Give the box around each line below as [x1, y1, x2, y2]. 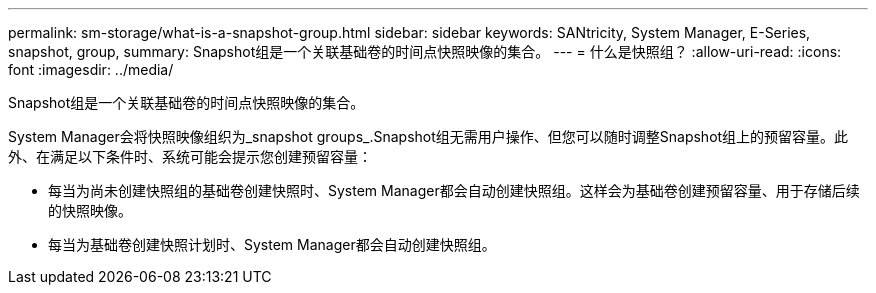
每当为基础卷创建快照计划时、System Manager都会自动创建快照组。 [48, 236, 496, 253]
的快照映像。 [48, 202, 132, 219]
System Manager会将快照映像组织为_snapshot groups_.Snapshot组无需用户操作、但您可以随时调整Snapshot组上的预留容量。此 [8, 128, 849, 145]
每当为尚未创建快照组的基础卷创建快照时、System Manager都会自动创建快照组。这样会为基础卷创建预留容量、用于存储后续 [48, 182, 860, 199]
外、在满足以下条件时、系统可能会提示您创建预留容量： [8, 148, 372, 165]
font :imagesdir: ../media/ [8, 61, 174, 78]
